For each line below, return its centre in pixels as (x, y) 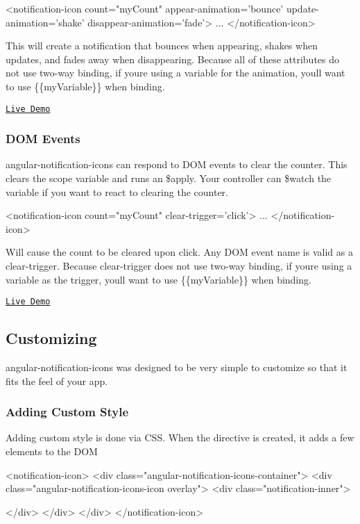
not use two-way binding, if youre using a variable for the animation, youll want (175, 73)
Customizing (51, 338)
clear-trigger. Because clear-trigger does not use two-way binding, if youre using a (179, 265)
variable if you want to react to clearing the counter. (117, 191)
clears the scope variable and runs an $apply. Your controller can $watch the (169, 178)
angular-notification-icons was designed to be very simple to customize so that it (177, 367)
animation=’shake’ (45, 22)
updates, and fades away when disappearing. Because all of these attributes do (173, 59)
